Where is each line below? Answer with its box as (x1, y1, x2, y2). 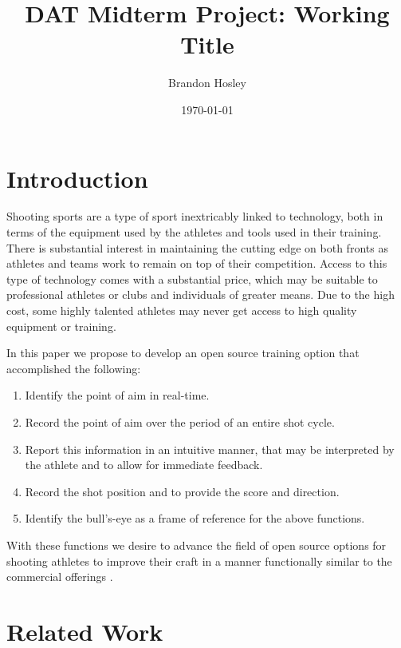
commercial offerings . (6, 568, 113, 585)
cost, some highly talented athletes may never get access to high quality (6, 302, 357, 318)
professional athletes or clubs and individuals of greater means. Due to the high (6, 286, 395, 303)
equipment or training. (6, 317, 116, 334)
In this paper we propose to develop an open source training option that (6, 344, 360, 361)
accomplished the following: (6, 360, 141, 376)
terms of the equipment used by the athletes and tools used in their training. (6, 224, 382, 241)
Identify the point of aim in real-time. (25, 387, 210, 404)
